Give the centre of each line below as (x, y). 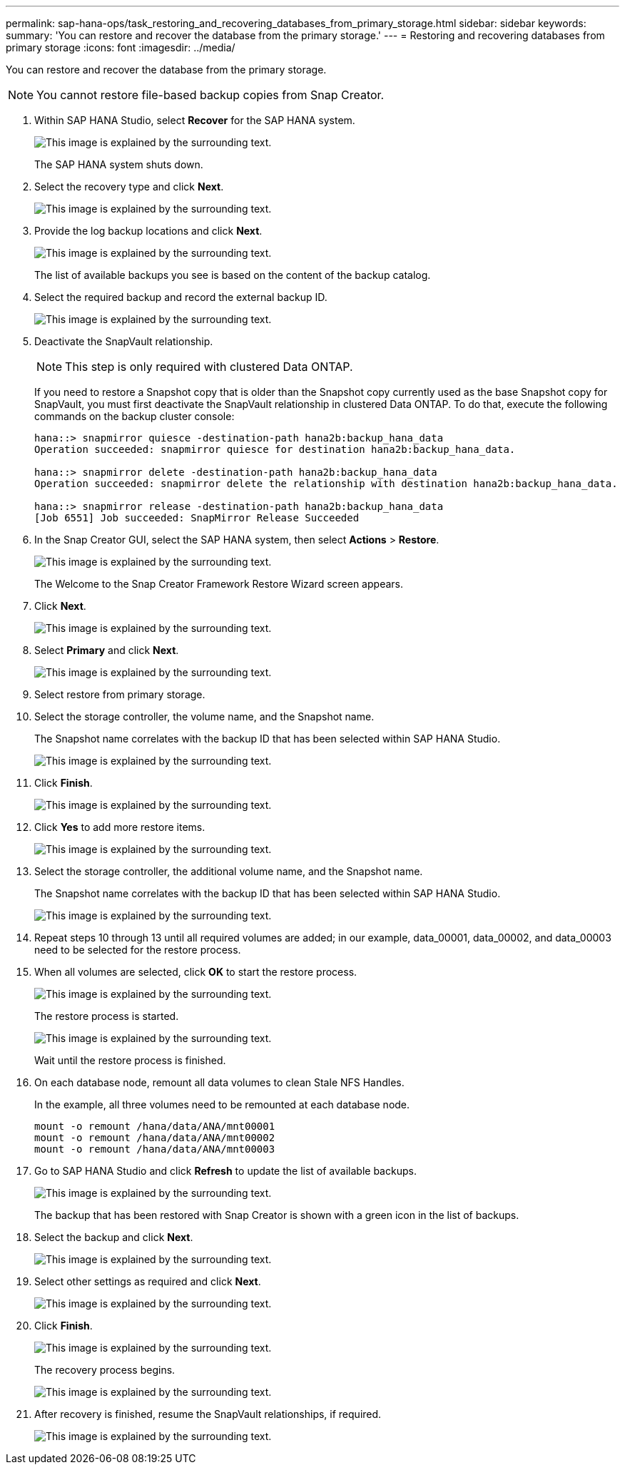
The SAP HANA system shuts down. (119, 164)
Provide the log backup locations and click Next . (148, 231)
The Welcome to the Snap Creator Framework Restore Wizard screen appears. (219, 584)
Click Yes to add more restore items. (120, 827)
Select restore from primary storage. (120, 694)
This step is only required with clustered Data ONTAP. (209, 367)
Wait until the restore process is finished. (130, 1060)
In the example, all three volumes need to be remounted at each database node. (222, 1104)
